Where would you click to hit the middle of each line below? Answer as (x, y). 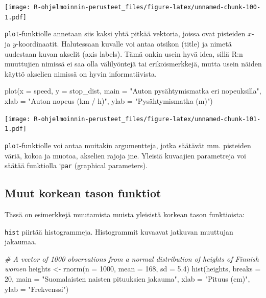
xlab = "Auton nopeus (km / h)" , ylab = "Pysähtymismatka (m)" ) (109, 100)
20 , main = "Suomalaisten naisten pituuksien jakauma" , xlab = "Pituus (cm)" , (127, 278)
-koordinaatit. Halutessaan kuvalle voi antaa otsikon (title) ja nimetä (124, 43)
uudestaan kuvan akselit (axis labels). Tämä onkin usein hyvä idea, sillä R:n (124, 53)
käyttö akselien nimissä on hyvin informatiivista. (81, 73)
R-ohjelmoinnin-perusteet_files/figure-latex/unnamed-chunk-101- (147, 119)
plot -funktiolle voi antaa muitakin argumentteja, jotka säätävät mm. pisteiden (128, 145)
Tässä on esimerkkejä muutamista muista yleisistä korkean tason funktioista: (125, 214)
